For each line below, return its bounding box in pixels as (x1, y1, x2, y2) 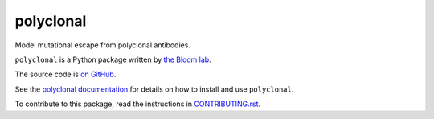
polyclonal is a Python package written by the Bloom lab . (14, 55, 212, 64)
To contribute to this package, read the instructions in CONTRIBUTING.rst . (14, 99, 261, 109)
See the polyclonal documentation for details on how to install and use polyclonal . (14, 84, 294, 94)
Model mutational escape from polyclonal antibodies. (14, 40, 190, 50)
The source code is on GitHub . (14, 69, 117, 80)
